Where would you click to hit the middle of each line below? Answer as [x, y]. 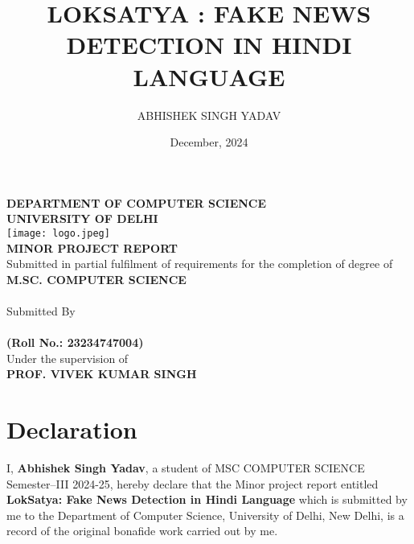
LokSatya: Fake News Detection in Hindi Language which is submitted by [207, 499]
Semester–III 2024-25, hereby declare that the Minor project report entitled [193, 483]
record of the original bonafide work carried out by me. [142, 531]
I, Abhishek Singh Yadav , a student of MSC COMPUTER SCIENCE [186, 468]
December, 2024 [209, 142]
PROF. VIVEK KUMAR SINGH [102, 374]
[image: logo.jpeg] [58, 233]
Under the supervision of [68, 358]
